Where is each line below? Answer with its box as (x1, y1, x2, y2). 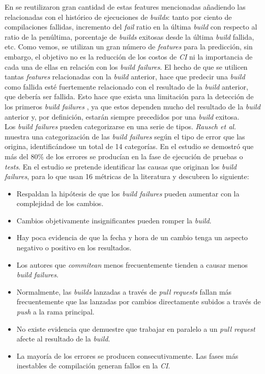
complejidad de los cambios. (16, 198, 104, 209)
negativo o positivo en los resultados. (16, 242, 132, 253)
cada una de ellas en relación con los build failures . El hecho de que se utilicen (5, 61, 248, 72)
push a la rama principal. (16, 306, 95, 317)
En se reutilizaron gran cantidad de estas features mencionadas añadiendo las (5, 2, 246, 12)
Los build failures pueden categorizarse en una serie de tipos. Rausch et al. (5, 121, 237, 132)
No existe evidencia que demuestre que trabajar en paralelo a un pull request (16, 323, 255, 334)
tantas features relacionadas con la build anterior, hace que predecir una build (5, 71, 245, 82)
